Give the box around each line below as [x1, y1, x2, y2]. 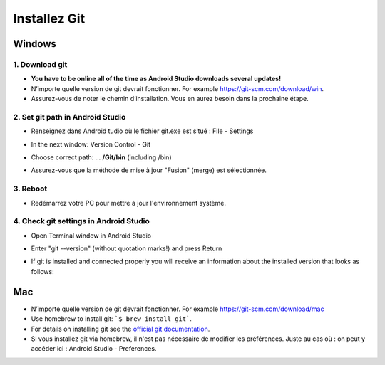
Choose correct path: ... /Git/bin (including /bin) [31, 153, 172, 162]
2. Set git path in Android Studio [13, 112, 126, 122]
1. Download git [13, 59, 68, 69]
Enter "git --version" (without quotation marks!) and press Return [31, 244, 222, 253]
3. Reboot [13, 184, 48, 194]
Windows [13, 38, 56, 50]
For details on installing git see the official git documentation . [31, 324, 210, 333]
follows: [31, 267, 54, 275]
